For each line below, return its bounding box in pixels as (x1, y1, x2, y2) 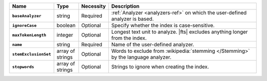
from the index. (111, 35, 147, 41)
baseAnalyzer (12, 13, 42, 18)
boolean (56, 22, 76, 29)
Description (111, 3, 139, 9)
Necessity (81, 3, 106, 9)
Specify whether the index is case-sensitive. (111, 22, 215, 29)
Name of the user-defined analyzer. (111, 41, 194, 48)
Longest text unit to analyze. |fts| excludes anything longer (111, 29, 248, 35)
